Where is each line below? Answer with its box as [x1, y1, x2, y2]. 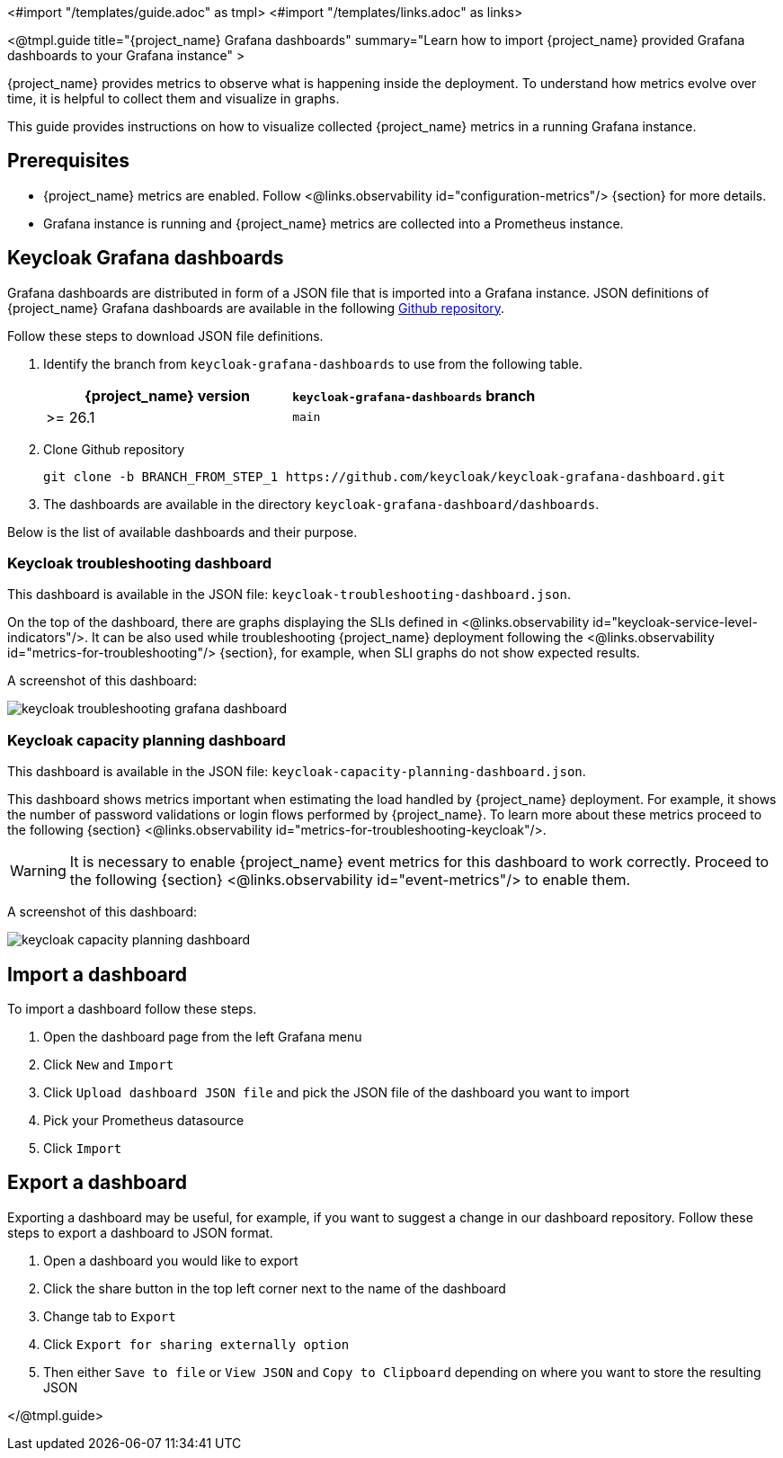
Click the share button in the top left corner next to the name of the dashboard [43, 1280, 506, 1296]
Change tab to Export [43, 1308, 176, 1324]
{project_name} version [85, 386, 251, 405]
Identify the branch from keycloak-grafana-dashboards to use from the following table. [43, 355, 583, 371]
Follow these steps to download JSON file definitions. [7, 327, 324, 344]
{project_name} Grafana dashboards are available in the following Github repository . [7, 300, 505, 316]
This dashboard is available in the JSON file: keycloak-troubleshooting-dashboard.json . [7, 586, 571, 603]
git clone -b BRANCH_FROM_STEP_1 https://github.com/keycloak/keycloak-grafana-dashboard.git [43, 469, 725, 484]
